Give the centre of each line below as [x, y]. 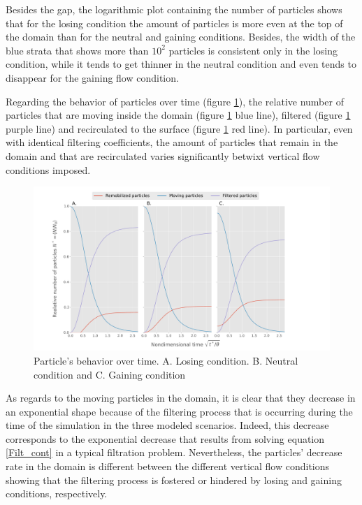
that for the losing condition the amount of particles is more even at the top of [174, 23]
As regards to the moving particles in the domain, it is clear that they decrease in [181, 398]
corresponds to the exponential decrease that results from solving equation [165, 438]
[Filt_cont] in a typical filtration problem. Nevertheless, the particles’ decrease [174, 452]
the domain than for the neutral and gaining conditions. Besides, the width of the [181, 37]
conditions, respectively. [57, 493]
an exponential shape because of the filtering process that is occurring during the [179, 411]
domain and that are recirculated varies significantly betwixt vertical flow [163, 155]
